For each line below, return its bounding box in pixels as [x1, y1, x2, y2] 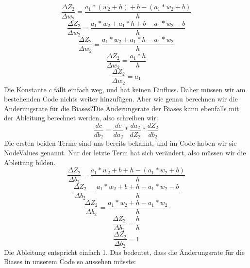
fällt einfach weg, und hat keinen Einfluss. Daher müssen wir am [54, 84, 246, 94]
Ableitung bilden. [4, 157, 56, 167]
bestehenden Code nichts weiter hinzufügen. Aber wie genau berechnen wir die [4, 94, 238, 104]
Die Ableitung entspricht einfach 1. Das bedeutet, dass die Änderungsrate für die [4, 247, 245, 257]
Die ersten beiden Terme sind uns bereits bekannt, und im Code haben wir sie [4, 138, 237, 148]
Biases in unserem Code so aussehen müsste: [4, 256, 136, 267]
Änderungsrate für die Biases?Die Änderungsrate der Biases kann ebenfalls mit [4, 103, 239, 113]
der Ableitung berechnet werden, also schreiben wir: [4, 113, 158, 123]
